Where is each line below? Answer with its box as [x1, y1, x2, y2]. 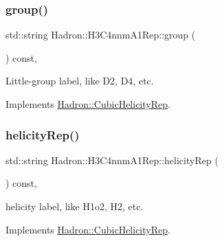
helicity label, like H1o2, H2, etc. [5, 199, 144, 213]
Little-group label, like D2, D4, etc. [5, 73, 154, 88]
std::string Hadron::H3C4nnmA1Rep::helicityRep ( [5, 152, 219, 167]
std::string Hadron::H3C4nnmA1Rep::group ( [5, 27, 196, 42]
